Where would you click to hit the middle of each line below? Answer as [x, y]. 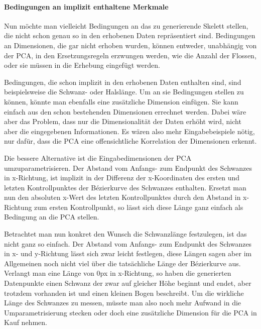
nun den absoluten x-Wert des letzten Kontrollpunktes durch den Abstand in [122, 197]
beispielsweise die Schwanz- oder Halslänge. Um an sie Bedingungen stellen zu [124, 92]
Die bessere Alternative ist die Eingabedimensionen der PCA [98, 157]
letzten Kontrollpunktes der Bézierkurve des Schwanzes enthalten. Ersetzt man [125, 187]
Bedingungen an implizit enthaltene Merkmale [86, 6]
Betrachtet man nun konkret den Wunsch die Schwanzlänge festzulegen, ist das [125, 234]
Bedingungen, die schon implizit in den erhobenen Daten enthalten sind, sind [123, 82]
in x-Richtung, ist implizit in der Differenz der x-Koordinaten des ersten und [122, 178]
